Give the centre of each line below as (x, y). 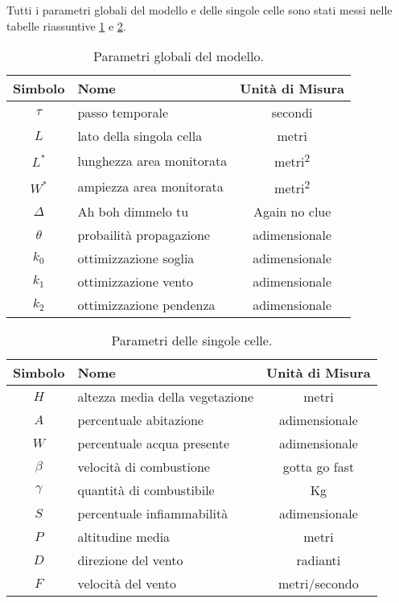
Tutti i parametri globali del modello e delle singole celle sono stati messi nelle (199, 10)
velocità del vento (127, 583)
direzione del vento (130, 560)
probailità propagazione (144, 234)
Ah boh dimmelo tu (133, 211)
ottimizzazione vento (135, 281)
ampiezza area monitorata (150, 187)
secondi (292, 113)
